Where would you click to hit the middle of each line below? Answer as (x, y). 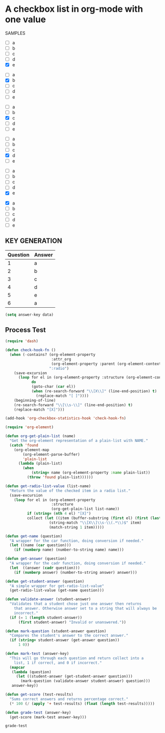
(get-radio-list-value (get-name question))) (57, 590)
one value (26, 19)
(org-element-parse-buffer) (51, 454)
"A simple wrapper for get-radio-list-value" (57, 586)
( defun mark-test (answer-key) (37, 654)
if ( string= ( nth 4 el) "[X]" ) (59, 514)
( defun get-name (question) (34, 536)
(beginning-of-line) (35, 400)
